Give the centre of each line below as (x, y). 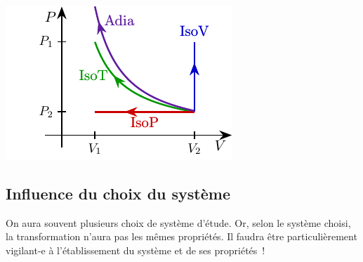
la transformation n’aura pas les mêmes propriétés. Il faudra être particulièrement (181, 236)
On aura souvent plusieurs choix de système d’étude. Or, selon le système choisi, (178, 222)
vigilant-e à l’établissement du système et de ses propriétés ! (136, 250)
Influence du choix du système (118, 193)
